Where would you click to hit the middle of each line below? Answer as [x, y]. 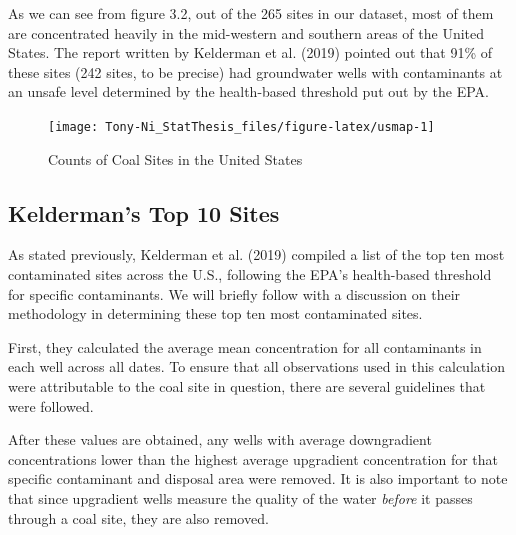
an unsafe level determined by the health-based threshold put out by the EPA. [249, 91]
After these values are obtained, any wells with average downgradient [220, 439]
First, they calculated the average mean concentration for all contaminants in [245, 346]
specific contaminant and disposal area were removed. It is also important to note [258, 478]
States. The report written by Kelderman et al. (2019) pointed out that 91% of [250, 52]
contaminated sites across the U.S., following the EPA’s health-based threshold [250, 274]
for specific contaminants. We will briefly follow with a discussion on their [234, 293]
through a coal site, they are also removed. [138, 517]
